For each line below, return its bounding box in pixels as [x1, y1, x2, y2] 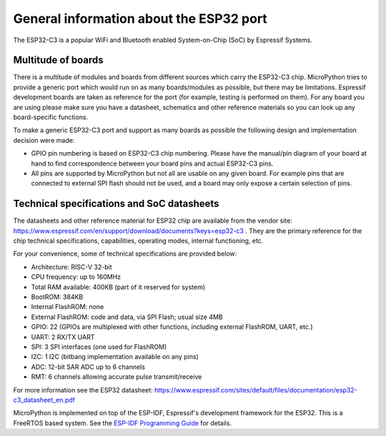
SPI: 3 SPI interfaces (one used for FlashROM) [31, 343, 167, 351]
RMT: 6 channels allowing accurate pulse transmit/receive [31, 372, 202, 381]
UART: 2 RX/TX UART [31, 333, 95, 341]
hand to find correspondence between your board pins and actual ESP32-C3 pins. [31, 159, 274, 168]
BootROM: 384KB [31, 293, 84, 301]
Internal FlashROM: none [31, 303, 104, 311]
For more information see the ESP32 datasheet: [13, 385, 153, 394]
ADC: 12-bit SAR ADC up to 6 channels [31, 363, 146, 371]
